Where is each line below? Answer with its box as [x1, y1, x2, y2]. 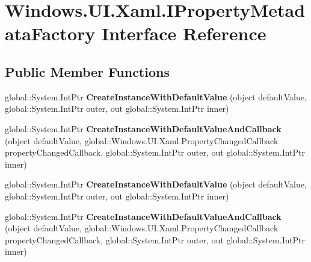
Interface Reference [101, 21, 266, 46]
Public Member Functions [5, 62, 170, 81]
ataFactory [5, 21, 96, 46]
